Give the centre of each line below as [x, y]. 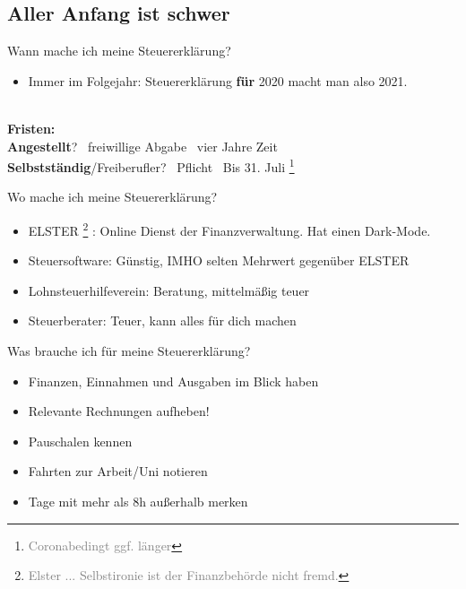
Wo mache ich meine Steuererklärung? [112, 197]
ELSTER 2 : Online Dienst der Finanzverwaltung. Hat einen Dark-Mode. [229, 229]
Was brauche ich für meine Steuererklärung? [129, 351]
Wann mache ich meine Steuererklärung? [119, 51]
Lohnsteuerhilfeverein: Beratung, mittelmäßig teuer [169, 290]
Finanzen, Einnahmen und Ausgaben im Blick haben [173, 381]
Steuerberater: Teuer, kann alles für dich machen [162, 320]
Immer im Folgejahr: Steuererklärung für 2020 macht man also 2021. [218, 80]
